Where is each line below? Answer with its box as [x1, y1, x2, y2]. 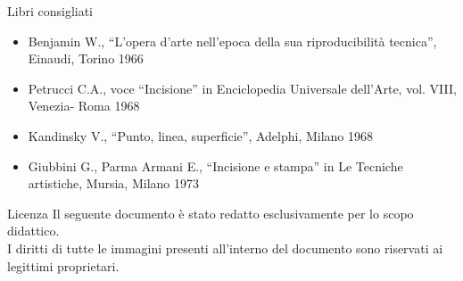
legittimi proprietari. [7, 256, 120, 275]
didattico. [7, 221, 60, 240]
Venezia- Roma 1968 [28, 96, 140, 115]
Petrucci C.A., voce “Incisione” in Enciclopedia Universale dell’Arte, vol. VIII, [28, 79, 457, 97]
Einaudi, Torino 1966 [28, 49, 144, 68]
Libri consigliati [7, 2, 93, 20]
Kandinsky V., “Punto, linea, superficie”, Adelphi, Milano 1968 [28, 126, 374, 145]
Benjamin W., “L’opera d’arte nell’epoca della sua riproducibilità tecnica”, [28, 31, 437, 50]
